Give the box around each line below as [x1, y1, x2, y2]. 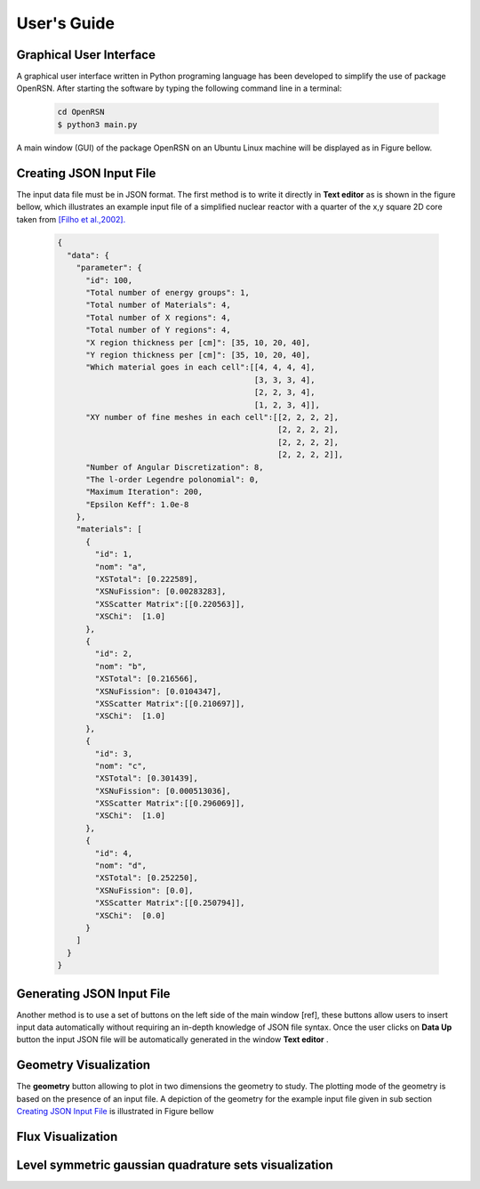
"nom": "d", [94, 861, 147, 871]
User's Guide [16, 13, 116, 33]
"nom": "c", [94, 761, 147, 771]
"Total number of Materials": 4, [85, 300, 231, 311]
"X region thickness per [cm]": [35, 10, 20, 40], [85, 337, 311, 347]
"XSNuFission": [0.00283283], [94, 586, 227, 596]
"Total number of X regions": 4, [85, 312, 231, 322]
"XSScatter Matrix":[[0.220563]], [94, 599, 245, 609]
